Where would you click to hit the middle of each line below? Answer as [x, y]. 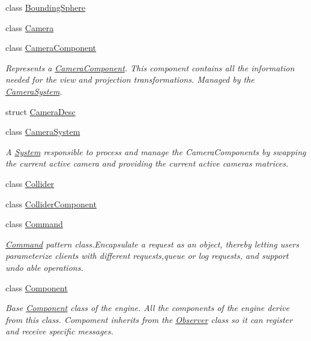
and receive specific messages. [59, 331]
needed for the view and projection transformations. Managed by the [130, 79]
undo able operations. [44, 267]
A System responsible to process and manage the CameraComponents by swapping [156, 151]
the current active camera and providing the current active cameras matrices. [147, 163]
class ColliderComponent [51, 203]
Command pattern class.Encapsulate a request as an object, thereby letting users [152, 244]
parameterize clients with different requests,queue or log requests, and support [147, 256]
